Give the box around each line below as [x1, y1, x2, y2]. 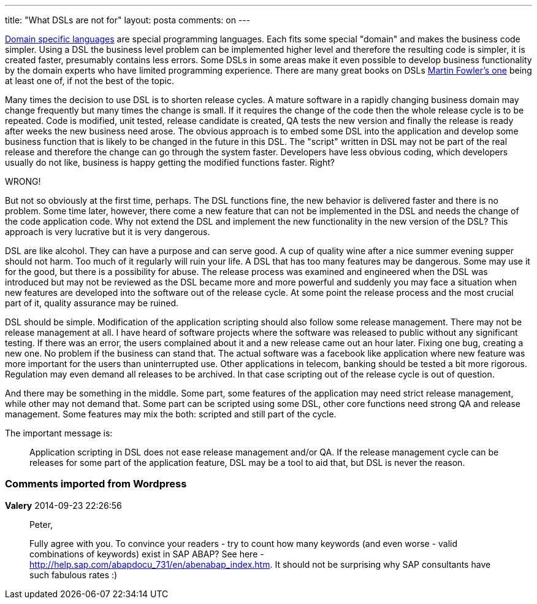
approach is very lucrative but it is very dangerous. [5, 226, 210, 237]
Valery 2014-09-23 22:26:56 [5, 500, 122, 511]
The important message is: [5, 428, 113, 438]
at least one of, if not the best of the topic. [5, 75, 174, 86]
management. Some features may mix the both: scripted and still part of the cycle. [5, 409, 337, 419]
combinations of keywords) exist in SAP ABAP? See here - [29, 548, 264, 559]
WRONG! [5, 176, 41, 187]
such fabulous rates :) [29, 569, 118, 580]
